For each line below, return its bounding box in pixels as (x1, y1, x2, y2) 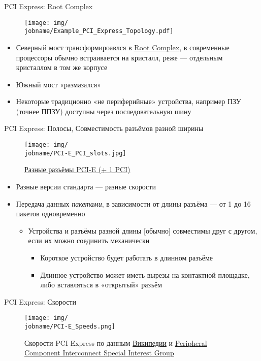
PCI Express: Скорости (4, 296, 76, 307)
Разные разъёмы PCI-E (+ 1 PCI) (24, 164, 130, 175)
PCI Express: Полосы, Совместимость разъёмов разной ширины (4, 123, 204, 134)
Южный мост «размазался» (16, 79, 101, 89)
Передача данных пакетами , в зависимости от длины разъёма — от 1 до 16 (16, 198, 251, 209)
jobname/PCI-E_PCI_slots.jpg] (24, 149, 126, 157)
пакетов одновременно (16, 208, 85, 219)
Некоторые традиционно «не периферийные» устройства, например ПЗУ (16, 96, 241, 107)
